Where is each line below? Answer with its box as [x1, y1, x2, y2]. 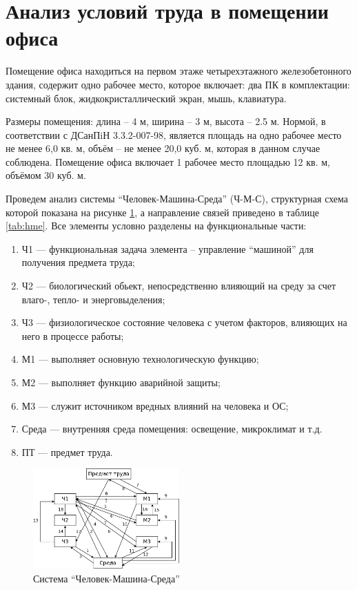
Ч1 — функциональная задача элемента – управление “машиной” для [21, 241, 314, 256]
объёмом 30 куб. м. [6, 168, 86, 182]
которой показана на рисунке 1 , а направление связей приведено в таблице [6, 204, 320, 219]
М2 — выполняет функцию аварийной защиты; [21, 375, 221, 389]
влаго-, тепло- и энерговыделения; [21, 292, 165, 306]
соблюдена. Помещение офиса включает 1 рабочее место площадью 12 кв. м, [6, 154, 330, 169]
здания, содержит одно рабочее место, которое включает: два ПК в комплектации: [6, 77, 350, 91]
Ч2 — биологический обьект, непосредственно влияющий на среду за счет [21, 278, 336, 293]
